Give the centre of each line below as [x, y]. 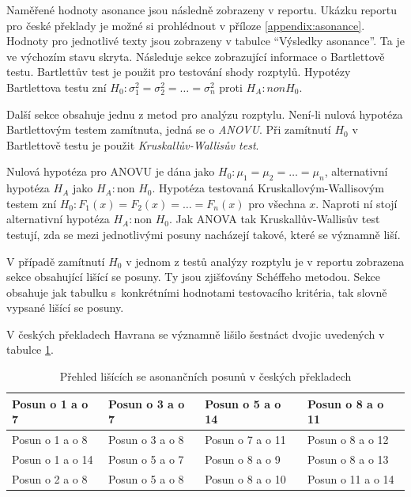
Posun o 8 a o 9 [243, 459]
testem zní [32, 203]
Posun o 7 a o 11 [245, 440]
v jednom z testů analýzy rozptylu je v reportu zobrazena [265, 261]
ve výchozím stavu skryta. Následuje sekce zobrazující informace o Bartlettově [196, 56]
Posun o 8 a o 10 [245, 478]
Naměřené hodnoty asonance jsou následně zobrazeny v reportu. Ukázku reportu [202, 9]
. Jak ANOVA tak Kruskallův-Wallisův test [274, 219]
